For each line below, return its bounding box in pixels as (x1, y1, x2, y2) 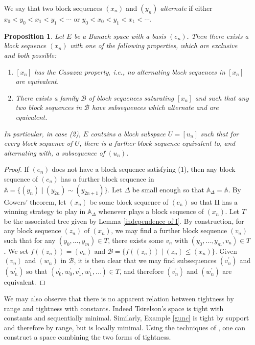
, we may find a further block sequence (111, 225, 227, 236)
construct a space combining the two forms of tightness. (4, 332, 171, 342)
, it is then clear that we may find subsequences (73, 255, 217, 265)
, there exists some (108, 235, 163, 245)
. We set (4, 245, 28, 256)
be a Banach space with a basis (74, 30, 166, 41)
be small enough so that (132, 184, 205, 194)
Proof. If (4, 164, 29, 174)
